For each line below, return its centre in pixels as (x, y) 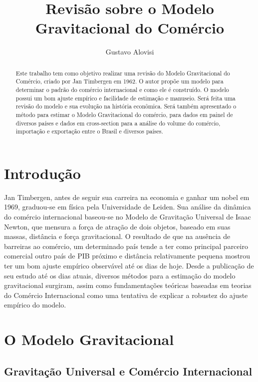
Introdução (42, 173)
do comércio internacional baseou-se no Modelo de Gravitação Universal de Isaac (128, 217)
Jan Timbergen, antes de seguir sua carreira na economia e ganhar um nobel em (127, 197)
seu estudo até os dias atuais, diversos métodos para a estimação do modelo (120, 275)
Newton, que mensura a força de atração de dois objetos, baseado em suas (117, 226)
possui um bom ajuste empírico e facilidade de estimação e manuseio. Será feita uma (126, 98)
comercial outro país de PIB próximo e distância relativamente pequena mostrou (127, 256)
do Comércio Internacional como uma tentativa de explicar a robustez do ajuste (126, 295)
